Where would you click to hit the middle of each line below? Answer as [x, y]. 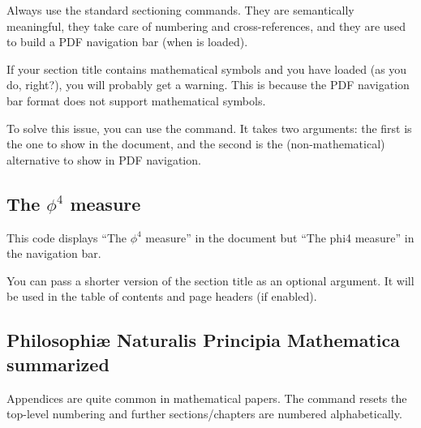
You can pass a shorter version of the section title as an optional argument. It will [210, 280]
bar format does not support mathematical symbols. [136, 100]
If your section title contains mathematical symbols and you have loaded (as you [207, 68]
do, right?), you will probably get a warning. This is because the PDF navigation [208, 85]
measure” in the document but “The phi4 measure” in [280, 237]
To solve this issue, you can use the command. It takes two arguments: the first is [209, 128]
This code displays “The [67, 237]
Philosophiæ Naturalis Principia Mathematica [204, 340]
